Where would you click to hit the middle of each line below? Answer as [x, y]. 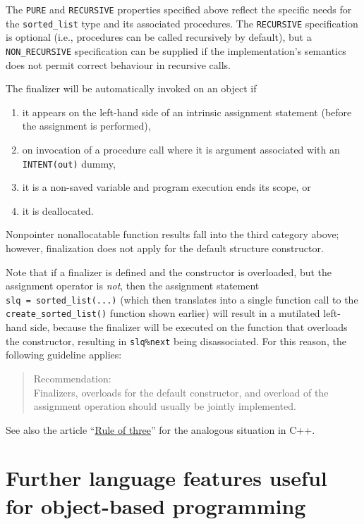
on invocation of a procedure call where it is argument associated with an [181, 149]
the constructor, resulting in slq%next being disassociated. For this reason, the [176, 341]
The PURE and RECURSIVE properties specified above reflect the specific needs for [179, 9]
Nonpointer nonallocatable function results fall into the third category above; [172, 234]
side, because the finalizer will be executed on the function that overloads [189, 327]
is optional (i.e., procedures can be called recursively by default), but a [159, 37]
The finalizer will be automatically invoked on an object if [131, 88]
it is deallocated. [58, 210]
